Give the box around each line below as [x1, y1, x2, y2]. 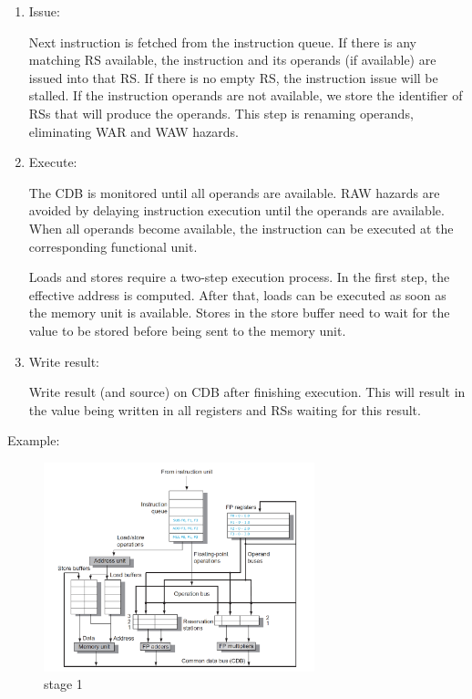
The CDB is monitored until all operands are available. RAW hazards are [28, 183, 440, 202]
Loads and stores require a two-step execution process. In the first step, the [28, 267, 450, 287]
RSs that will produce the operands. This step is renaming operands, [28, 103, 414, 122]
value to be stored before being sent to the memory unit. [28, 320, 346, 339]
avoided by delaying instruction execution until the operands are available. [28, 201, 445, 220]
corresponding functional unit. [28, 236, 198, 256]
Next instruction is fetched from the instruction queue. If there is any [28, 32, 416, 51]
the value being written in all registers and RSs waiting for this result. [28, 400, 421, 419]
